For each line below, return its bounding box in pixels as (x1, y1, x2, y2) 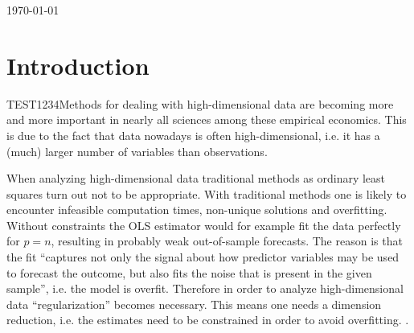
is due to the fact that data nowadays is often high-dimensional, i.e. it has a (6, 126, 380, 143)
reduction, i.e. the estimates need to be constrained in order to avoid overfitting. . (6, 311, 409, 328)
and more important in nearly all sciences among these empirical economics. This (6, 111, 407, 128)
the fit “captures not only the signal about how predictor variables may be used (6, 249, 400, 265)
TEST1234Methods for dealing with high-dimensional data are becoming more (6, 95, 394, 112)
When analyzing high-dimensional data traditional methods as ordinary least (6, 170, 386, 187)
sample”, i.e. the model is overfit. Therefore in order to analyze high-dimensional (6, 280, 404, 297)
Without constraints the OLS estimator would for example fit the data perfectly (6, 216, 401, 233)
